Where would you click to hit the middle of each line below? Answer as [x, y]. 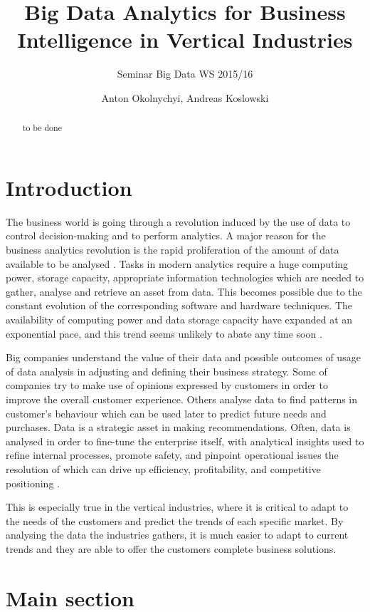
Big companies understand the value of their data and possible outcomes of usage [183, 357]
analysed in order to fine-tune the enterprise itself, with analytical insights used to [185, 441]
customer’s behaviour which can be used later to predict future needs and [166, 413]
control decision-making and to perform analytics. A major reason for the [166, 235]
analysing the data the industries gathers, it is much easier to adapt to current [177, 535]
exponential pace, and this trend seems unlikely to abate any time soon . [164, 333]
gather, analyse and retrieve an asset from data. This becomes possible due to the [184, 291]
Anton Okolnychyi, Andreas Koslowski [185, 97]
